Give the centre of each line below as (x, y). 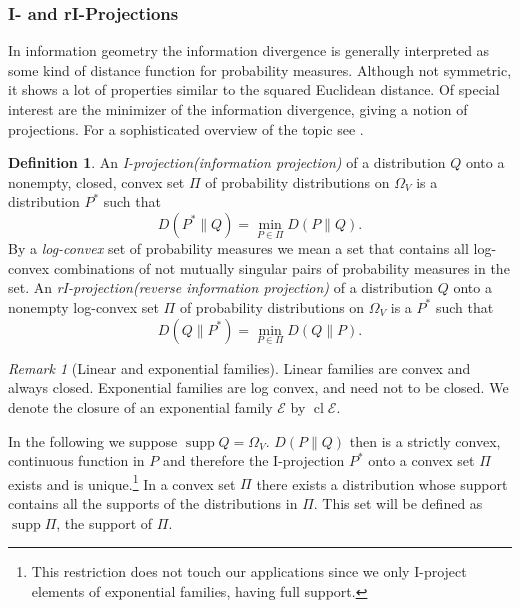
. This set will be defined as (398, 503)
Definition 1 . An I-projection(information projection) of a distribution (227, 162)
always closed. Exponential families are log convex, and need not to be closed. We (258, 387)
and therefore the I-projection (253, 460)
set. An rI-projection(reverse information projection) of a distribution (221, 287)
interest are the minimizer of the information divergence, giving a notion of (238, 109)
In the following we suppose (93, 440)
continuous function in (76, 460)
